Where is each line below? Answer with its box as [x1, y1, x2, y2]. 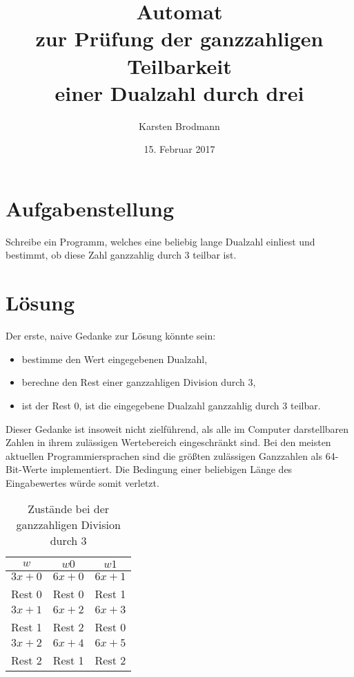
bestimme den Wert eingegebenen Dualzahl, [21, 351, 208, 366]
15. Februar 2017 [144, 142, 215, 156]
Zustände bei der [28, 501, 110, 517]
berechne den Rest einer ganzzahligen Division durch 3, [21, 375, 256, 389]
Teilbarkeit [127, 51, 232, 80]
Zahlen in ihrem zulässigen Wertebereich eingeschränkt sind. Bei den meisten [6, 435, 331, 449]
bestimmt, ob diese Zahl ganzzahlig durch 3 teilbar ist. [6, 248, 237, 262]
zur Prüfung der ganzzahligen [35, 24, 324, 53]
